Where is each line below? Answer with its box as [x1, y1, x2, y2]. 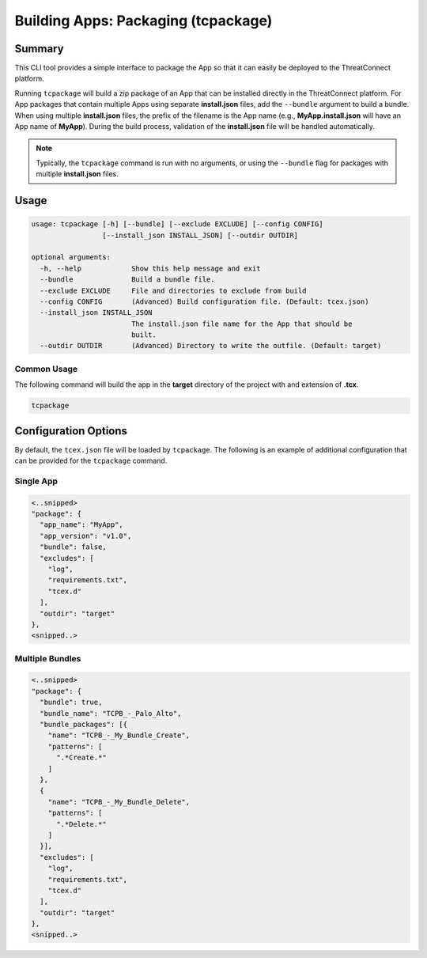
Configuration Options [14, 424, 128, 437]
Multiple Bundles [14, 653, 81, 664]
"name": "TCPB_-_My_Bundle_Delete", [47, 797, 190, 806]
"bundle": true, [40, 698, 103, 707]
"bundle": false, [40, 543, 107, 551]
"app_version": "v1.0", [40, 531, 132, 540]
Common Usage [14, 363, 78, 374]
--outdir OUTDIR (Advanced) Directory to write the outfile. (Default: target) [40, 341, 382, 350]
